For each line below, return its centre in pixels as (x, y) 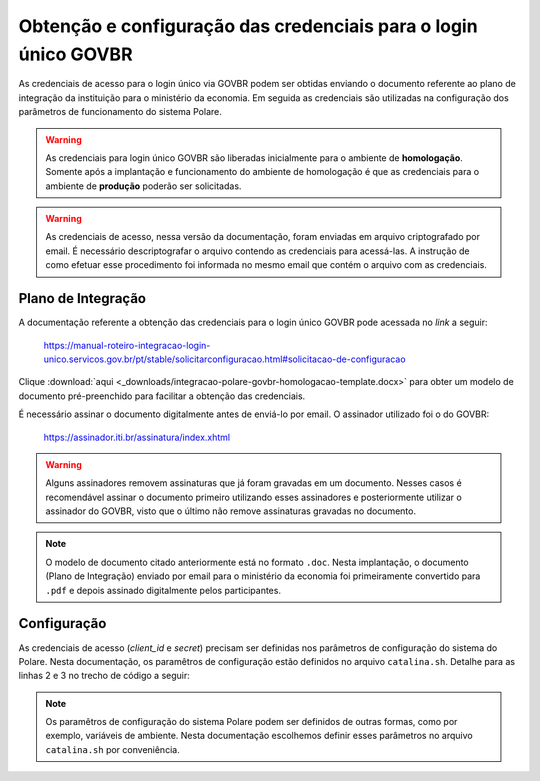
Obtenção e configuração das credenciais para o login (248, 26)
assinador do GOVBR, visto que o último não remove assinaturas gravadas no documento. (231, 511)
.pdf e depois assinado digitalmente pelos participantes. (163, 590)
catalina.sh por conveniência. (112, 749)
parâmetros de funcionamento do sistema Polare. (120, 112)
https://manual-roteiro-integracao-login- (127, 345)
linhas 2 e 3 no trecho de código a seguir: (104, 676)
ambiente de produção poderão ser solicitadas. (143, 186)
